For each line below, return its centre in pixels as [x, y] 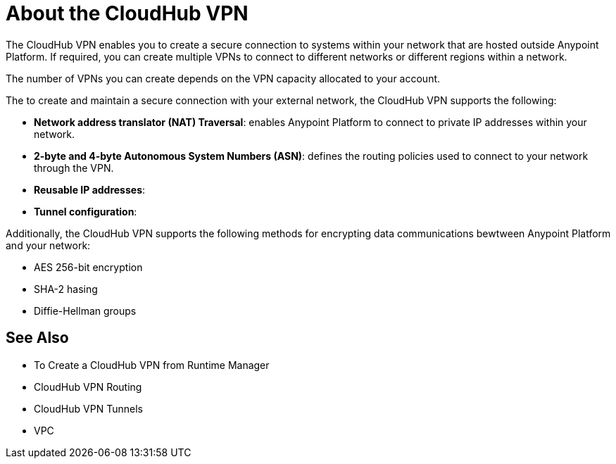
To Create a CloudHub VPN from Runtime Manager [152, 365]
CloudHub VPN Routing [88, 387]
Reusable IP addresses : [90, 189]
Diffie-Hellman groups [85, 311]
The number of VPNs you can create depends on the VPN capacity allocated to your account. [223, 78]
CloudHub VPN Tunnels [88, 408]
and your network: [48, 245]
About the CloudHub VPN [127, 13]
